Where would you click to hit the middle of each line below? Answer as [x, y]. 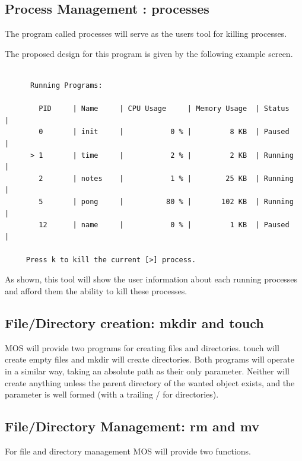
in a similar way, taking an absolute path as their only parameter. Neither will [147, 371]
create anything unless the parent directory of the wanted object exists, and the [150, 382]
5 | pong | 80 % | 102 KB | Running [166, 201]
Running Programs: [66, 85]
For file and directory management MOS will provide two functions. [128, 451]
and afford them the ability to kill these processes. [96, 291]
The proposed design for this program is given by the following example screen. [149, 53]
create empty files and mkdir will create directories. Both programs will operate [150, 359]
